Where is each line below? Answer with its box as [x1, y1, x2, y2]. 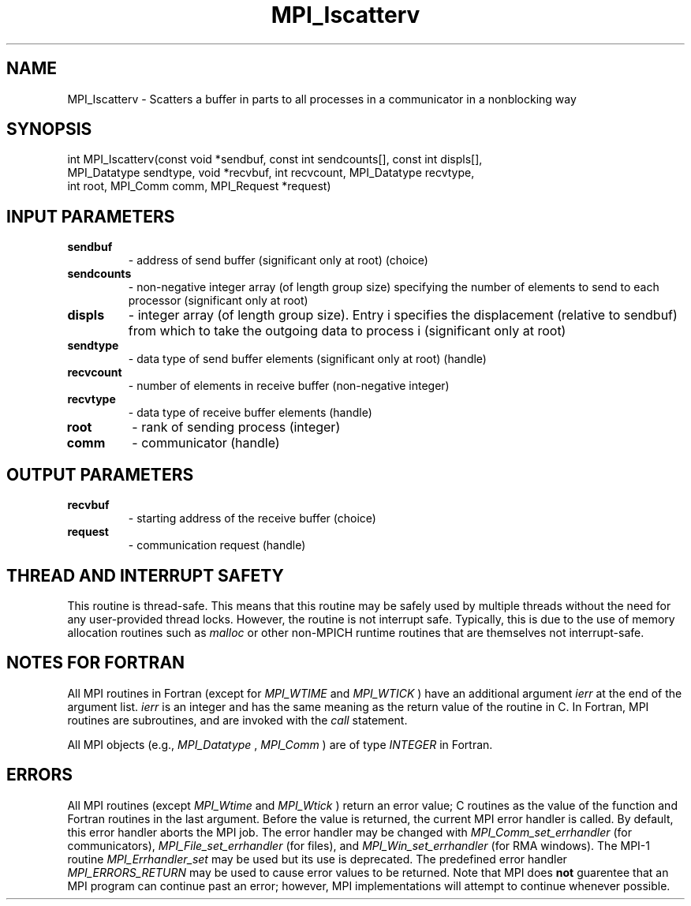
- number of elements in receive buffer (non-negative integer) [128, 379, 450, 393]
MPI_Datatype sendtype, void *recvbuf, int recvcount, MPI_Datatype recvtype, [67, 166, 475, 180]
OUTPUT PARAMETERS [6, 464, 194, 485]
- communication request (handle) [128, 538, 306, 552]
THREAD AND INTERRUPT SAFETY [6, 565, 284, 586]
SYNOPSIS [6, 119, 92, 140]
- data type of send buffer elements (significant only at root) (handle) [128, 352, 487, 366]
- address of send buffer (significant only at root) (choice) [128, 253, 428, 268]
